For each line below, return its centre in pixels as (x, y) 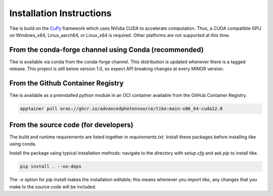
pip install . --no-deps (51, 166)
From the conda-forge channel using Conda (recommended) (107, 50)
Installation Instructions (60, 13)
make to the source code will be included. (53, 186)
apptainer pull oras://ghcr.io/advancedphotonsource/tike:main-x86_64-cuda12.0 (121, 109)
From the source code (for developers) (71, 125)
